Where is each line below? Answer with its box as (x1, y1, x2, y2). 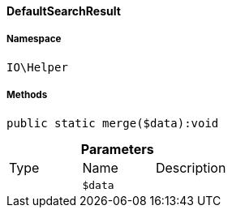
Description (155, 159, 226, 176)
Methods (6, 89, 48, 101)
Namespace (6, 33, 62, 45)
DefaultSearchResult (6, 4, 121, 18)
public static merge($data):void (6, 116, 219, 130)
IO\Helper (6, 60, 68, 74)
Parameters (80, 140, 154, 157)
